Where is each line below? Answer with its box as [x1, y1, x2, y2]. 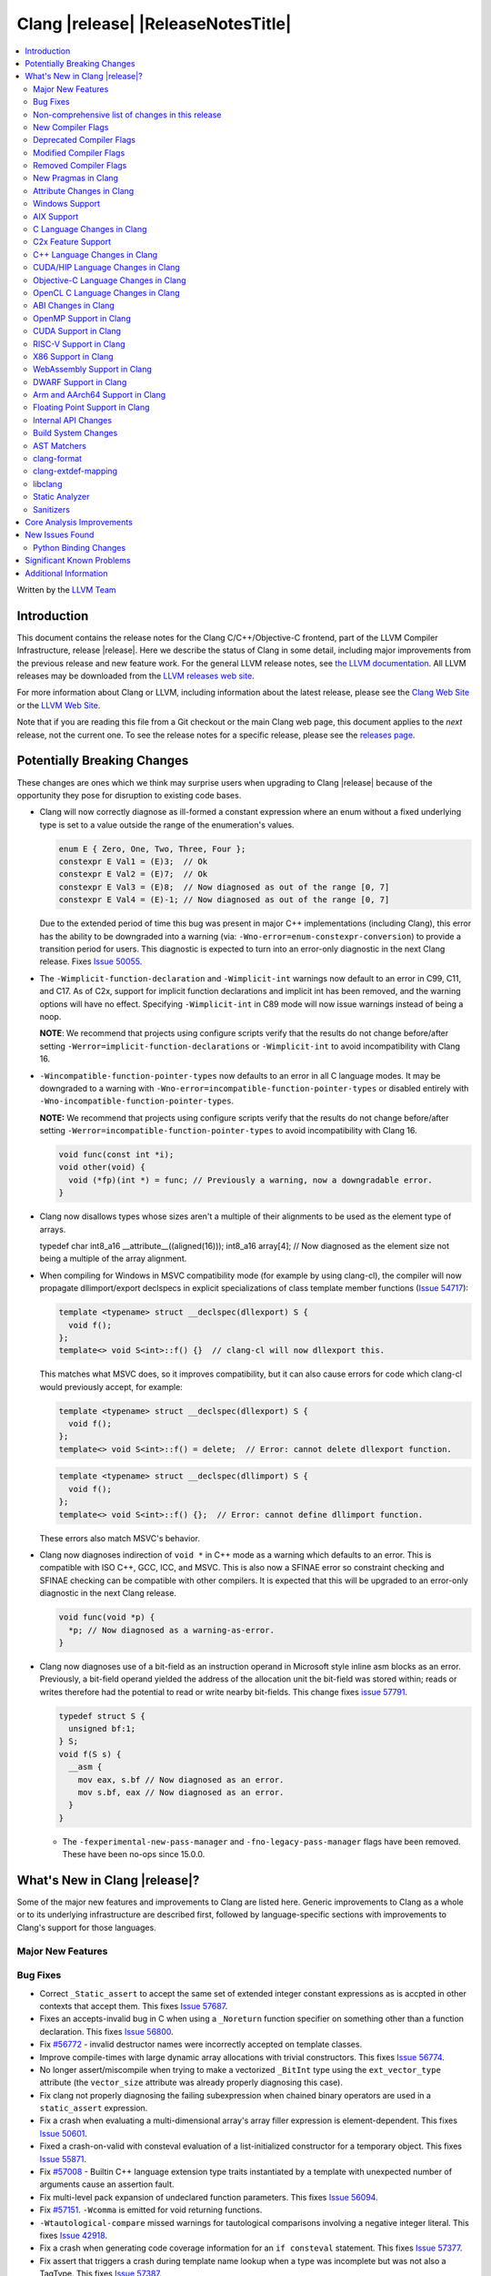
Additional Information [25, 567, 108, 578]
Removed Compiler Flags [33, 160, 127, 171]
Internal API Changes [33, 414, 113, 425]
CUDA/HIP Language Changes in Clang [33, 262, 181, 273]
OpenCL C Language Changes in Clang [33, 287, 181, 298]
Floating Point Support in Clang [33, 401, 150, 413]
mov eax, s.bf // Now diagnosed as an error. [77, 1774, 285, 1784]
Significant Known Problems [25, 555, 131, 566]
